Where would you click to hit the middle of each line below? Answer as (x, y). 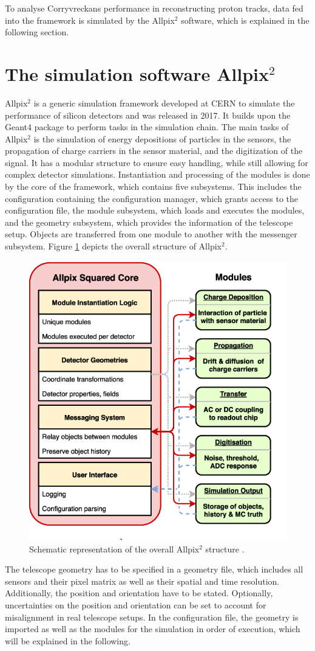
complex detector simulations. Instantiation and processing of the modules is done (157, 174)
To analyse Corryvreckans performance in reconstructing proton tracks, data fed (154, 8)
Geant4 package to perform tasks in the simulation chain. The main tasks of (147, 127)
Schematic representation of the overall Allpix (114, 548)
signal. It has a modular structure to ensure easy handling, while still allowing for (157, 162)
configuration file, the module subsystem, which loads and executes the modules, (155, 210)
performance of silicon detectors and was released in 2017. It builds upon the (148, 115)
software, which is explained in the (245, 20)
